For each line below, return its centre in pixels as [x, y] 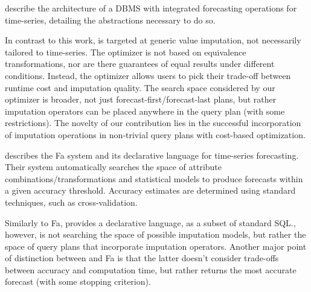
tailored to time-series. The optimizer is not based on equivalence [126, 52]
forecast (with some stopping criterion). [78, 281]
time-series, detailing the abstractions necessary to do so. [110, 20]
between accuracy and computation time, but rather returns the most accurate [151, 269]
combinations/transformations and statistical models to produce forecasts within [154, 178]
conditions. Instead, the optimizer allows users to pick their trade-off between [148, 75]
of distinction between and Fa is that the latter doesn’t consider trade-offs [142, 258]
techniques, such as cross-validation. [71, 202]
